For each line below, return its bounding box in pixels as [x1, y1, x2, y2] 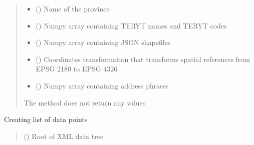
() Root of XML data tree [24, 130, 104, 141]
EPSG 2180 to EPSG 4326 [36, 63, 118, 74]
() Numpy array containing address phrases [36, 80, 169, 90]
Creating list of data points [4, 114, 88, 124]
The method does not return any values [24, 97, 146, 107]
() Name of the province [36, 3, 110, 13]
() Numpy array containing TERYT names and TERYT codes [36, 20, 227, 30]
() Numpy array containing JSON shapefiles [36, 37, 171, 47]
